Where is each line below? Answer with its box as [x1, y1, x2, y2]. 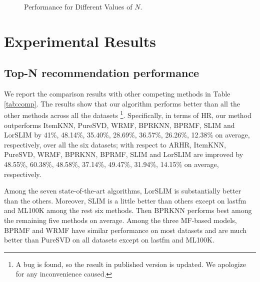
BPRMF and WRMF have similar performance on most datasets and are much [4, 224, 247, 235]
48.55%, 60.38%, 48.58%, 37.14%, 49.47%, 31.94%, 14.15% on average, [4, 158, 219, 169]
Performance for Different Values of [24, 1, 132, 11]
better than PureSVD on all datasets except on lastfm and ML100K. [4, 234, 214, 245]
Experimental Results [4, 30, 156, 51]
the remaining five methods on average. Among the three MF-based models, [4, 214, 237, 225]
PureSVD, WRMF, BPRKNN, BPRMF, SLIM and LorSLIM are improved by [4, 149, 243, 159]
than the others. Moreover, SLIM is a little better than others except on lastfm [4, 195, 246, 205]
